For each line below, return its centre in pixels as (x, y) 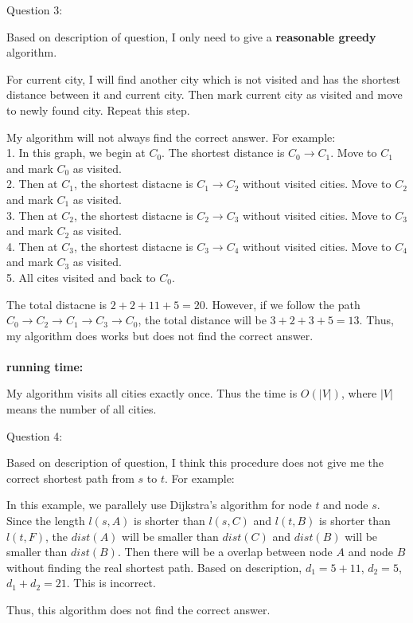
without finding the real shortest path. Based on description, (154, 567)
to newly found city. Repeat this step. (98, 110)
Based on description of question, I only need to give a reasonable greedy (191, 36)
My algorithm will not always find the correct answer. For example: (171, 137)
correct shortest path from (70, 478)
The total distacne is (57, 304)
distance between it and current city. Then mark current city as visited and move (205, 94)
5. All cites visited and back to (81, 277)
